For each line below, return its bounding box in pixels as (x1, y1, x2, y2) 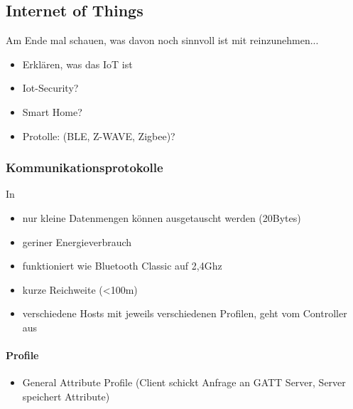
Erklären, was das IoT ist (22, 56, 133, 71)
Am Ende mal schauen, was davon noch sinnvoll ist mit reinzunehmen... (6, 33, 319, 48)
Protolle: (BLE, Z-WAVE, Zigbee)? (22, 128, 175, 143)
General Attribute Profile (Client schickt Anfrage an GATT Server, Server (22, 375, 346, 390)
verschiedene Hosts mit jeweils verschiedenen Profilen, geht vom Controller (22, 306, 347, 321)
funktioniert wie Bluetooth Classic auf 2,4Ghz (22, 258, 222, 273)
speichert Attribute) (22, 388, 110, 403)
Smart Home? (22, 104, 82, 119)
